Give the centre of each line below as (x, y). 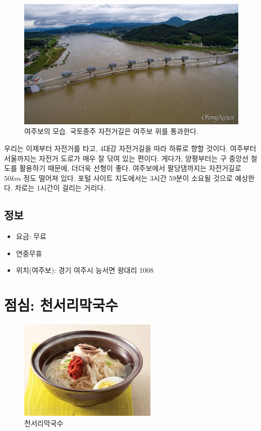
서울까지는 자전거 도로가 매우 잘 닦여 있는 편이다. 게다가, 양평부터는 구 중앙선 (126, 158)
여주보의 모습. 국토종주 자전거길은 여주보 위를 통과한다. (111, 131)
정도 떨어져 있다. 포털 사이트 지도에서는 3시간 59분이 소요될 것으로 (128, 178)
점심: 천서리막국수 (61, 305)
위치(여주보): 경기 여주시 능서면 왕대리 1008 (85, 270)
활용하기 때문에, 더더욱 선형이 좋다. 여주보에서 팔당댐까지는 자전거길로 (130, 168)
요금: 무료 (31, 236)
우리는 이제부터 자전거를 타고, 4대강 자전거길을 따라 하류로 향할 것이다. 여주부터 (130, 148)
